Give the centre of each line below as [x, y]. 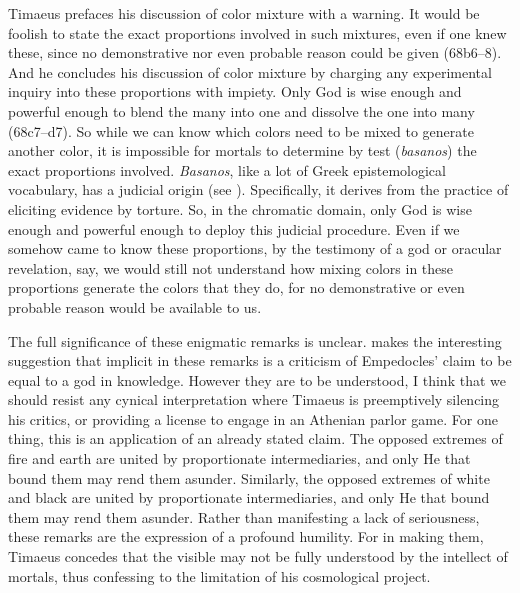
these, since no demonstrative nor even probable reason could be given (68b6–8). [255, 52]
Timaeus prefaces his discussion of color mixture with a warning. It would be [244, 13]
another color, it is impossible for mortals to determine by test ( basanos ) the [242, 150]
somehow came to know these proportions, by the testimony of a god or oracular [255, 248]
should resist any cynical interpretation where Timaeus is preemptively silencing [254, 399]
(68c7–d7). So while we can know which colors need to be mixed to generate [241, 130]
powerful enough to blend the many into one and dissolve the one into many [241, 110]
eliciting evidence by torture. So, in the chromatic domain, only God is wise [240, 208]
